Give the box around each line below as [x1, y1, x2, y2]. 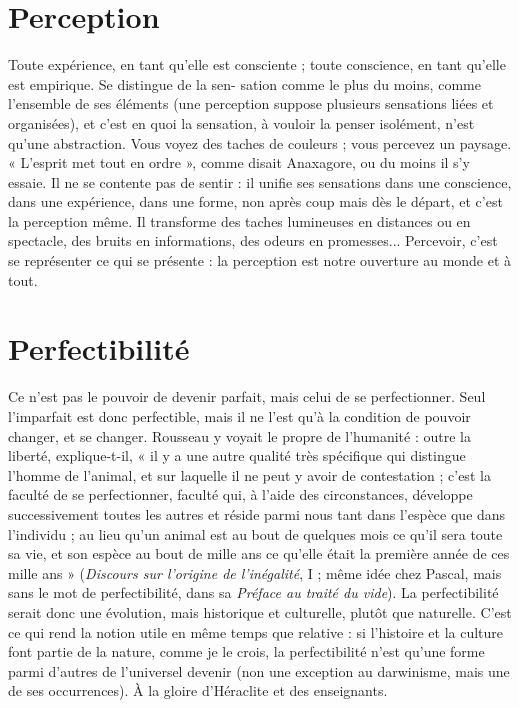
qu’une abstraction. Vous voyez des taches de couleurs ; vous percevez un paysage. [8, 132, 512, 153]
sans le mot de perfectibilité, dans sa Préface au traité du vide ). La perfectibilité [8, 582, 499, 603]
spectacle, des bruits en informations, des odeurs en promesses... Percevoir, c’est [8, 230, 498, 251]
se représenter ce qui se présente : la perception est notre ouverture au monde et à [8, 250, 512, 271]
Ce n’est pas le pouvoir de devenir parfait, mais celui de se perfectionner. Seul [8, 386, 486, 407]
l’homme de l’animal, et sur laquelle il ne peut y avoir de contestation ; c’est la [8, 464, 491, 485]
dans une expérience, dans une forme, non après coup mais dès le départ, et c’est [8, 191, 503, 212]
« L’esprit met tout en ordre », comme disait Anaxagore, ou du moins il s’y [8, 152, 470, 173]
